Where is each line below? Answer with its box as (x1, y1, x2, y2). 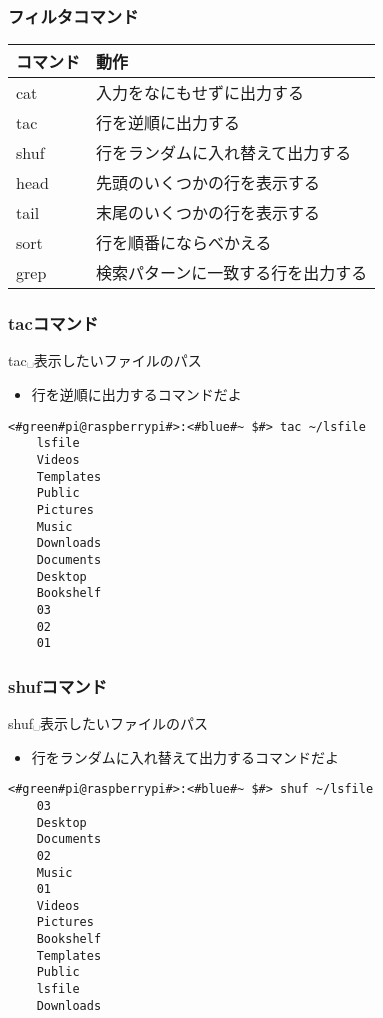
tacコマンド (8, 311, 99, 336)
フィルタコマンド (8, 3, 139, 28)
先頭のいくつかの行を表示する (96, 171, 321, 195)
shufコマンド (8, 673, 107, 698)
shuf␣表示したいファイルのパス (8, 713, 208, 734)
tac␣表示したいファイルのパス (8, 350, 202, 371)
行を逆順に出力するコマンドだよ (31, 384, 242, 405)
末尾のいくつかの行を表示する (96, 201, 321, 225)
